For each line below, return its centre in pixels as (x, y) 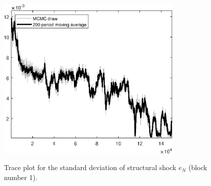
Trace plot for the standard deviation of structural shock (90, 167)
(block (198, 167)
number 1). (21, 177)
